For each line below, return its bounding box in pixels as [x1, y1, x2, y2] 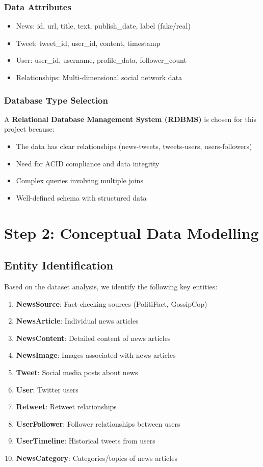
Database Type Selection [4, 93, 108, 106]
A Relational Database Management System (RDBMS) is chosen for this [4, 113, 257, 124]
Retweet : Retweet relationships [16, 401, 117, 412]
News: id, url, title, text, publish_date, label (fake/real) [16, 20, 191, 31]
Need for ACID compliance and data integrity [16, 158, 160, 168]
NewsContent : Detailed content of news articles [16, 332, 171, 343]
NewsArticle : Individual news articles [16, 315, 139, 326]
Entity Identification [4, 257, 114, 273]
